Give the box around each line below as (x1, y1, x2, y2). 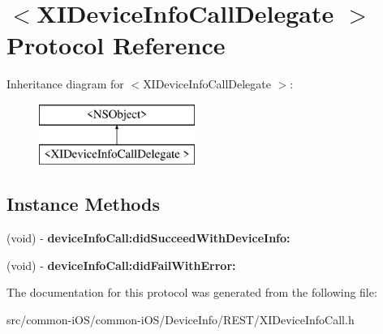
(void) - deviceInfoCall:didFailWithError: (6, 256, 236, 273)
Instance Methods (6, 191, 160, 216)
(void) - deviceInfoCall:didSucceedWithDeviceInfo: (6, 229, 290, 246)
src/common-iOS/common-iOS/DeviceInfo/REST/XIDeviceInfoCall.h (6, 311, 355, 328)
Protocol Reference (6, 28, 226, 62)
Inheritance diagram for (6, 75, 124, 92)
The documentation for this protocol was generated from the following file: (6, 284, 377, 301)
